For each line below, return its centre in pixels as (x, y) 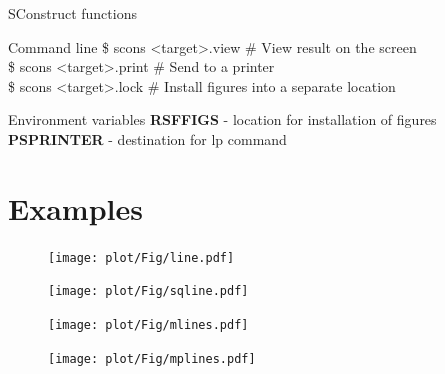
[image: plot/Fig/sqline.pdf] (148, 291)
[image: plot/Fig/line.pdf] (141, 257)
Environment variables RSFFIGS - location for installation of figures (222, 119)
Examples (75, 207)
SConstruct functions (72, 13)
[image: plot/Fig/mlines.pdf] (148, 325)
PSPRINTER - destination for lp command (147, 138)
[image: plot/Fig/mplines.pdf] (152, 358)
